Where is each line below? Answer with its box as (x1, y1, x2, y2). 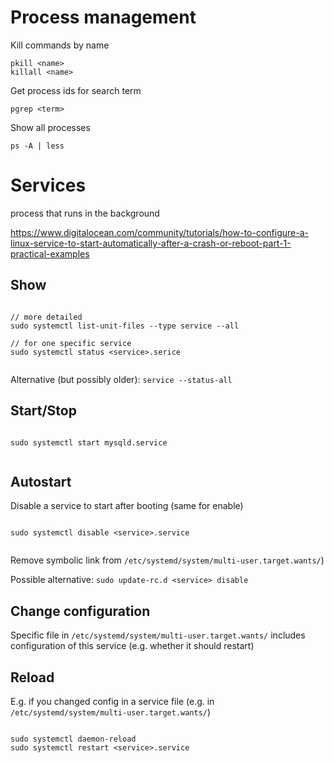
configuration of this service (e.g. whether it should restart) (10, 640, 255, 652)
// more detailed (10, 312, 83, 322)
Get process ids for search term (10, 84, 142, 96)
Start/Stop (10, 402, 77, 420)
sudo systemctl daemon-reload (10, 734, 137, 744)
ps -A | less (10, 141, 65, 151)
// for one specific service (10, 338, 132, 348)
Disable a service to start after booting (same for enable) (10, 500, 244, 512)
